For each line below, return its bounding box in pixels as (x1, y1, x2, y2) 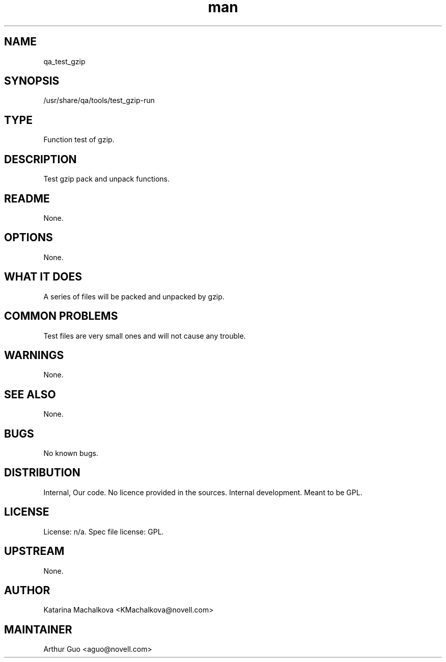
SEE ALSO (4, 388, 56, 401)
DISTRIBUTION (4, 466, 80, 479)
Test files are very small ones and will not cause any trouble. (43, 331, 246, 340)
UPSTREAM (4, 545, 65, 558)
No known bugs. (43, 449, 98, 458)
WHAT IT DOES (4, 270, 82, 284)
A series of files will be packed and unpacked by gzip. (43, 292, 225, 301)
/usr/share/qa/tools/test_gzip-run (43, 96, 155, 105)
